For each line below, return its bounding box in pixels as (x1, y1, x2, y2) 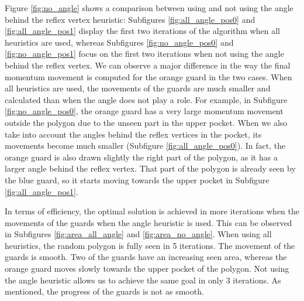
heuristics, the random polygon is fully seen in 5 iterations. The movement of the (5, 239, 295, 251)
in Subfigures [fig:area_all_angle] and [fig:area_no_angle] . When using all (5, 228, 272, 240)
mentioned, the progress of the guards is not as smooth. (5, 285, 204, 297)
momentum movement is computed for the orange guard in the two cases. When (5, 70, 292, 83)
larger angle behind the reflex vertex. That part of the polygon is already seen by (5, 162, 296, 175)
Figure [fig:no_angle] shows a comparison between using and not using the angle (5, 2, 293, 13)
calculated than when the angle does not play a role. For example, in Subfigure (5, 93, 288, 105)
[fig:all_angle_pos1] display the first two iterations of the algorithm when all (5, 25, 281, 37)
